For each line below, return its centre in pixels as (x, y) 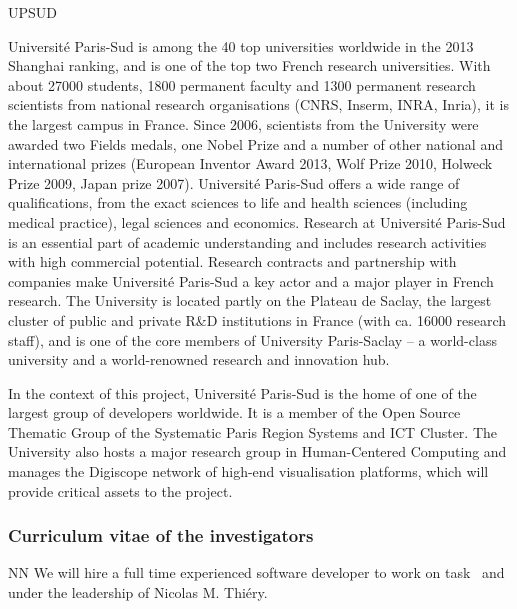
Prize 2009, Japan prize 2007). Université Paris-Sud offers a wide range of (234, 182)
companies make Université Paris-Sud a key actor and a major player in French (251, 280)
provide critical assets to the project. (120, 490)
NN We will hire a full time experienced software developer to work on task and (256, 572)
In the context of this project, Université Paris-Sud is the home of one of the (242, 392)
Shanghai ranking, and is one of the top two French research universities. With (249, 65)
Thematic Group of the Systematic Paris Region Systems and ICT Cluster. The (253, 431)
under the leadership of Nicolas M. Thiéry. (138, 592)
